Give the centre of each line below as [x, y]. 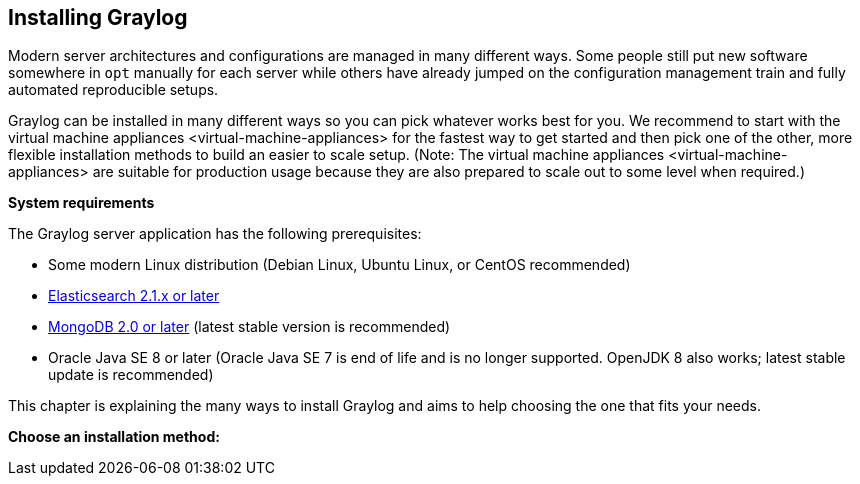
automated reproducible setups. [113, 90]
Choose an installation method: [114, 437]
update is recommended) [131, 375]
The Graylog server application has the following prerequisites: [215, 234]
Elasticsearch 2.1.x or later [134, 296]
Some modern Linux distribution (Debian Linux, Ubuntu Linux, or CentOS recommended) [339, 265]
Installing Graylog [98, 17]
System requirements [81, 203]
